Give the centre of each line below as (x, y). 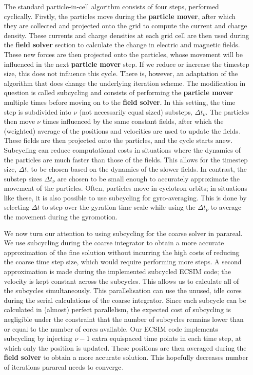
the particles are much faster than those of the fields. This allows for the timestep (126, 159)
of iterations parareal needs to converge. (64, 366)
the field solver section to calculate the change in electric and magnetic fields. (122, 45)
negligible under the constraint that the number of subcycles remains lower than (124, 319)
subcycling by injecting (38, 338)
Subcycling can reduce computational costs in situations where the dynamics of (122, 149)
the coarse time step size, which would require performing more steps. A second (123, 262)
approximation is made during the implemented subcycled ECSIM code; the (117, 271)
